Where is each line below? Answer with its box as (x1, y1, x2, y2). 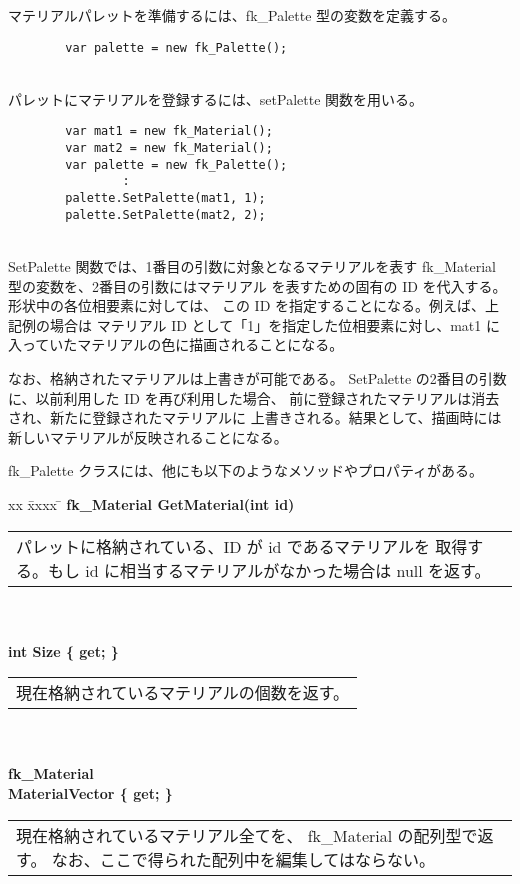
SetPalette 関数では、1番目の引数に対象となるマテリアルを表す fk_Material (8, 255, 496, 276)
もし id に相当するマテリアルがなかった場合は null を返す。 (48, 558, 491, 582)
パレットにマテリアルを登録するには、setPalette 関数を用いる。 (8, 88, 424, 109)
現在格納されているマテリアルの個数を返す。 (16, 681, 350, 705)
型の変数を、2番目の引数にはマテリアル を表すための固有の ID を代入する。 (8, 275, 507, 296)
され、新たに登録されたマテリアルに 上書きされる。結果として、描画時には (8, 407, 502, 428)
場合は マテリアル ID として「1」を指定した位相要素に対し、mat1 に (49, 314, 500, 335)
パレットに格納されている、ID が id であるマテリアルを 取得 (16, 534, 468, 558)
